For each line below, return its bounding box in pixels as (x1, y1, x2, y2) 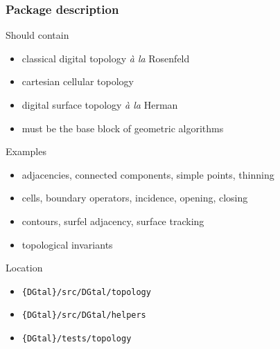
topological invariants (21, 237, 113, 251)
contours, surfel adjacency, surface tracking (21, 213, 204, 228)
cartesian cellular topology (21, 74, 134, 89)
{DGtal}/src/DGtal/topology (21, 287, 151, 297)
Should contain (6, 28, 69, 42)
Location (6, 260, 43, 275)
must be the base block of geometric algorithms (21, 120, 224, 135)
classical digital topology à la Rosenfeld (21, 51, 190, 65)
